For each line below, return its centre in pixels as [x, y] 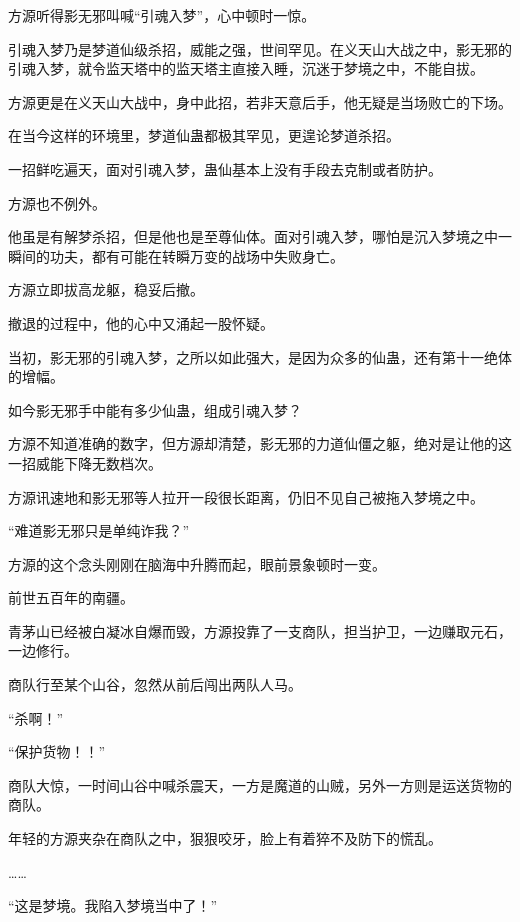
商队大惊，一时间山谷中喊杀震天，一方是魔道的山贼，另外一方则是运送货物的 [260, 784]
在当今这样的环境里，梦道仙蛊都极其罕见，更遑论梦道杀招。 [204, 135]
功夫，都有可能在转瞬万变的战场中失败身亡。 [196, 255]
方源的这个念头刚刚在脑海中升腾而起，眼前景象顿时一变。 [197, 563]
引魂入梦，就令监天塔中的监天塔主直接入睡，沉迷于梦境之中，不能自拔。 [246, 68]
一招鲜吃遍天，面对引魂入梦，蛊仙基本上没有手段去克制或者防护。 [225, 168]
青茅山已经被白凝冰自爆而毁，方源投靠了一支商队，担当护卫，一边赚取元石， [260, 630]
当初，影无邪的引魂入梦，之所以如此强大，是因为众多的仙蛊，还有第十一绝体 [260, 356]
